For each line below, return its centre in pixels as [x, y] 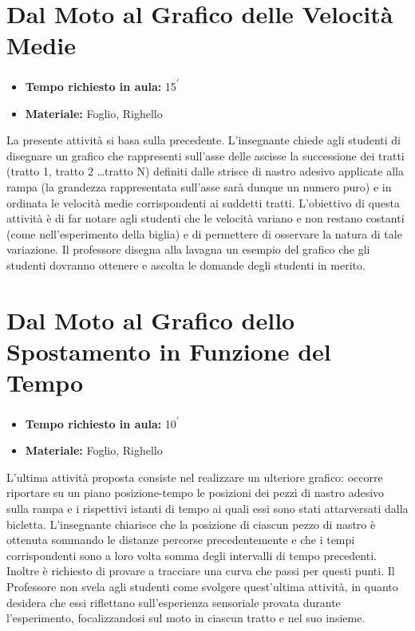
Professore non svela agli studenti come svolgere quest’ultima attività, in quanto [202, 586]
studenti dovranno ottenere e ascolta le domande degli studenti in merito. [186, 264]
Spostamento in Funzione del [169, 351]
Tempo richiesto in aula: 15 [101, 86]
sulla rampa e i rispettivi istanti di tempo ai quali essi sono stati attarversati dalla [207, 509]
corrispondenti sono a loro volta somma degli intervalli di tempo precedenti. [192, 555]
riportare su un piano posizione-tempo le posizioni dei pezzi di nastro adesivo [196, 493]
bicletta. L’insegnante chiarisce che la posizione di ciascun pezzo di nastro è [191, 524]
